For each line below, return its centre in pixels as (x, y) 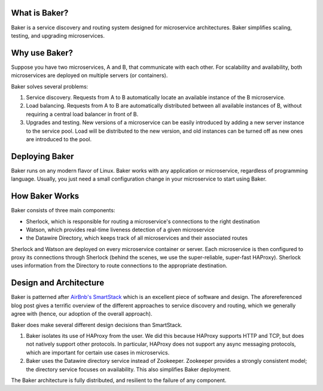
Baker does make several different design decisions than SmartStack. (97, 325)
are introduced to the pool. (59, 139)
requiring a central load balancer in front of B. (82, 114)
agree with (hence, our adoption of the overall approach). (82, 314)
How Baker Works (45, 196)
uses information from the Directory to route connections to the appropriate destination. (119, 265)
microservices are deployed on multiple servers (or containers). (89, 75)
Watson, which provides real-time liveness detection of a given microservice (120, 230)
